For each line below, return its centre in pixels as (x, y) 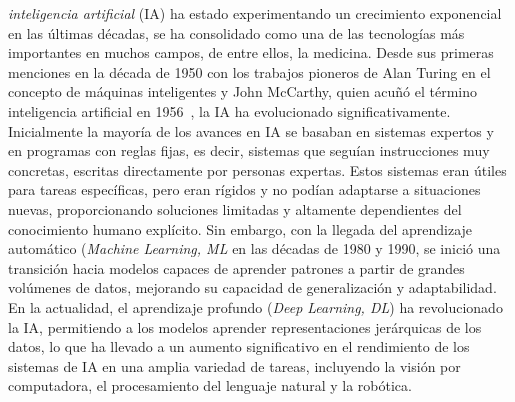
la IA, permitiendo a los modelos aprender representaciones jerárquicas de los (245, 326)
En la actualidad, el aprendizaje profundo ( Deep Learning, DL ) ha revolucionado (255, 306)
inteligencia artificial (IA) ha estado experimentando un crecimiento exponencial (255, 13)
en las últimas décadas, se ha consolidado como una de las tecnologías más (236, 32)
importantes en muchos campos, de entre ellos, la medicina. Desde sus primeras (251, 52)
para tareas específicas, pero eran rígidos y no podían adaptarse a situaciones (244, 189)
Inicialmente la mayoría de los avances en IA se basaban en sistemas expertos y (251, 130)
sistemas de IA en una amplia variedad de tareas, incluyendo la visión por (234, 365)
